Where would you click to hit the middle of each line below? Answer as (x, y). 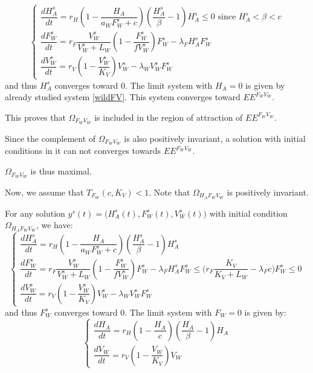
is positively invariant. (268, 192)
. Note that (169, 192)
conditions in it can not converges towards (83, 151)
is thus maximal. (61, 171)
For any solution (35, 213)
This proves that (35, 117)
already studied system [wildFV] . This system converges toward (123, 97)
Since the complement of (50, 138)
